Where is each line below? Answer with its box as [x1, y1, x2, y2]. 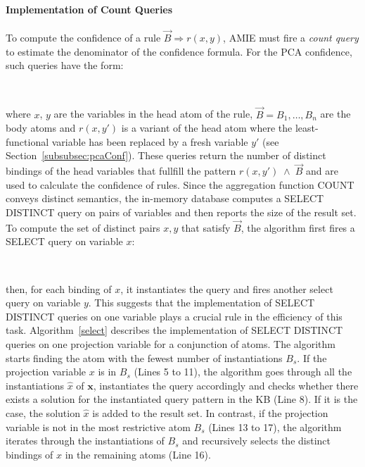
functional [6, 134, 49, 149]
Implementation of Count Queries [6, 1, 173, 16]
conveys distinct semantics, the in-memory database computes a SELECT [6, 191, 324, 206]
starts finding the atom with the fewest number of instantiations [6, 350, 283, 365]
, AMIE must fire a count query [223, 30, 359, 45]
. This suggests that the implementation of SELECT [88, 295, 315, 310]
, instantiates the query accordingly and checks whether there [93, 378, 359, 392]
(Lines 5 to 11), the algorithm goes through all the [134, 364, 352, 379]
